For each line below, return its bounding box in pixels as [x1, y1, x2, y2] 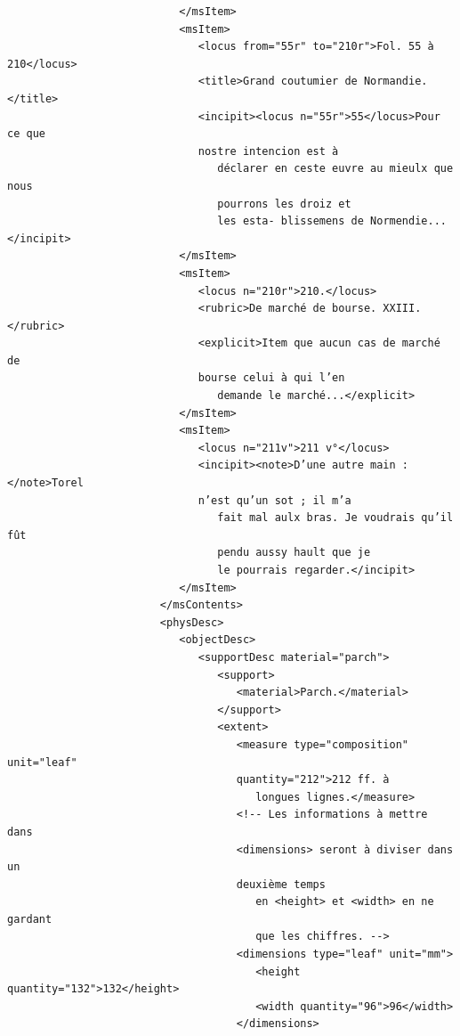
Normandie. [363, 75, 428, 88]
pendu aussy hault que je [217, 546, 371, 559]
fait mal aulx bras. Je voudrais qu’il [217, 511, 454, 525]
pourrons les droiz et [217, 197, 351, 210]
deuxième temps [236, 877, 326, 891]
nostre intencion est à [198, 144, 339, 158]
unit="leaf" [7, 755, 77, 769]
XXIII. [383, 302, 422, 315]
